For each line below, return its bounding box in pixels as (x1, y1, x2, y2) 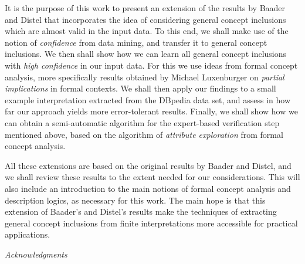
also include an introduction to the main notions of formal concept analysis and (5, 182, 291, 194)
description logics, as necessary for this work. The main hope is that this (5, 194, 266, 206)
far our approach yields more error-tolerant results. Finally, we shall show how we (5, 105, 298, 117)
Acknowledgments (5, 248, 67, 260)
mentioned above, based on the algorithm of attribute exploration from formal (5, 128, 283, 140)
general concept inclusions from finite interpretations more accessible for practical (5, 216, 298, 229)
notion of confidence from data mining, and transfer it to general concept (5, 36, 267, 48)
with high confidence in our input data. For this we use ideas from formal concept (5, 59, 298, 71)
